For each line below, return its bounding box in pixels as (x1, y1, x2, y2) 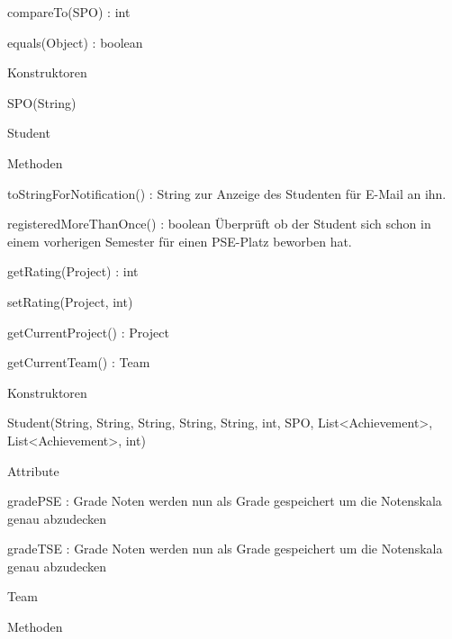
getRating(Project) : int (7, 262, 139, 281)
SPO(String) (7, 93, 77, 112)
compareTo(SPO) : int (7, 3, 131, 21)
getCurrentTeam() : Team (7, 353, 150, 372)
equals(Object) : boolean (7, 32, 143, 51)
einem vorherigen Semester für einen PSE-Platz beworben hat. (7, 231, 352, 250)
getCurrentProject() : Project (7, 322, 169, 341)
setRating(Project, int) (7, 292, 133, 310)
